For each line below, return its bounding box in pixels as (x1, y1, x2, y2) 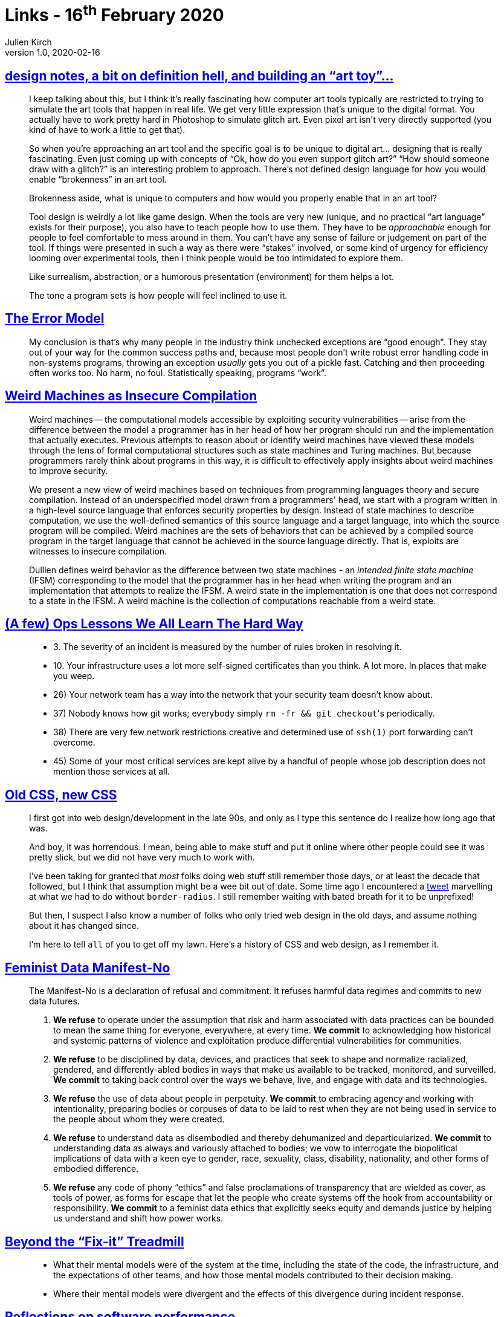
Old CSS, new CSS (5, 787, 117, 802)
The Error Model (5, 311, 105, 327)
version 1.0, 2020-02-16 (5, 47, 100, 58)
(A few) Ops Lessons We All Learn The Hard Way (5, 616, 303, 632)
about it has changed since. (29, 920, 139, 931)
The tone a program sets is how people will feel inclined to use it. (29, 290, 288, 301)
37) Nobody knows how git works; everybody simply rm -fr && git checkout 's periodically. (53, 708, 435, 719)
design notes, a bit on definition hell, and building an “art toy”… (5, 68, 394, 83)
